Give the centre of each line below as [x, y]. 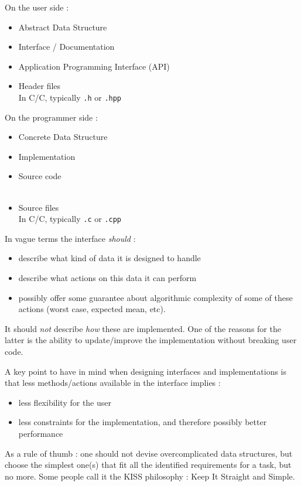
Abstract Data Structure [63, 27]
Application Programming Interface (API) [94, 66]
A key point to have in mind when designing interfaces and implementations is [146, 371]
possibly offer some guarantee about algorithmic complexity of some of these [155, 297]
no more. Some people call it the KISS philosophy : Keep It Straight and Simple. [150, 476]
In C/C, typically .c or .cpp [70, 219]
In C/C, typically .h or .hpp [70, 97]
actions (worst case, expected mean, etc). [92, 309]
